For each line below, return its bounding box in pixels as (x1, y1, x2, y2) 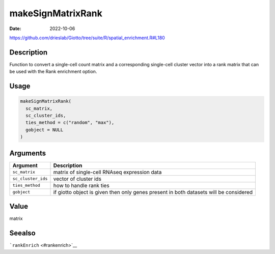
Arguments (9, 149, 46, 157)
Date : (9, 25, 21, 32)
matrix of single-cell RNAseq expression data (53, 168, 162, 176)
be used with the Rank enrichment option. (9, 69, 97, 75)
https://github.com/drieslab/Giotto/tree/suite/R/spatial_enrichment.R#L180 (9, 35, 165, 41)
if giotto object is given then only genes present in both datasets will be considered (53, 188, 253, 195)
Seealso (9, 229, 36, 238)
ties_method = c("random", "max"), (25, 120, 115, 126)
